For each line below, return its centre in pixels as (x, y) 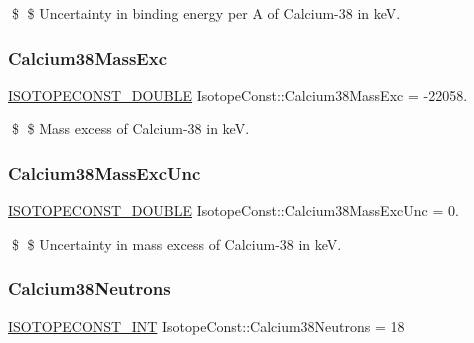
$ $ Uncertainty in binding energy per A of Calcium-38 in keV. (206, 13)
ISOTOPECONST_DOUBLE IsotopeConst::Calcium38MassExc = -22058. (238, 94)
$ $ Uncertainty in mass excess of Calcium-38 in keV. (176, 243)
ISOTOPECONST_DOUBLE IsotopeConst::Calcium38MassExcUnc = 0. (233, 210)
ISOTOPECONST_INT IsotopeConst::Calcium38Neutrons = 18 (206, 325)
